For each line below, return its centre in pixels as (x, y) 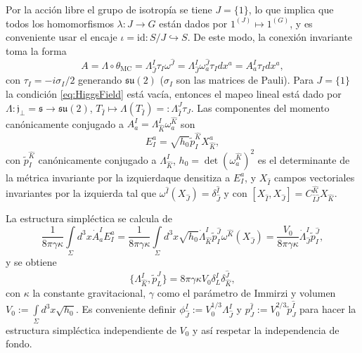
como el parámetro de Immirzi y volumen (246, 293)
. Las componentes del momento (260, 107)
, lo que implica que (291, 9)
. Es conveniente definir (126, 309)
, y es (301, 23)
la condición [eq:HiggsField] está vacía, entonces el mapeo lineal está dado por (174, 93)
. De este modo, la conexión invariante (270, 37)
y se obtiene (31, 262)
